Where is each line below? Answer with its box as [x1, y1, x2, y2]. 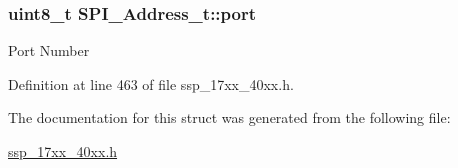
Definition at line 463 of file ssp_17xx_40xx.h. [8, 73, 294, 94]
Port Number [8, 40, 90, 61]
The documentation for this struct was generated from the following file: [8, 107, 451, 128]
